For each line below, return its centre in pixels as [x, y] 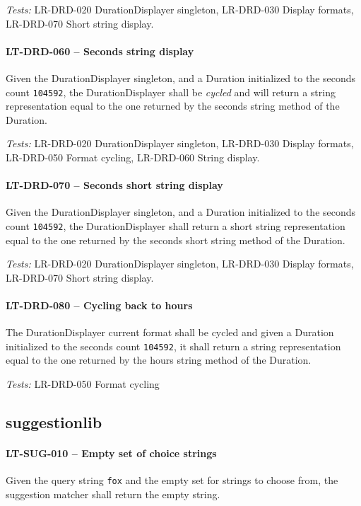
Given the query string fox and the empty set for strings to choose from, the [172, 480]
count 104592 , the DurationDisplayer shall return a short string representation [176, 226]
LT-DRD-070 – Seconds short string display [114, 185]
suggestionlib [54, 422]
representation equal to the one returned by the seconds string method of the [173, 106]
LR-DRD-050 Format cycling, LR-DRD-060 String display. [133, 157]
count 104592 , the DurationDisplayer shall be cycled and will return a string [171, 92]
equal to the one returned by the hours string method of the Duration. [159, 360]
